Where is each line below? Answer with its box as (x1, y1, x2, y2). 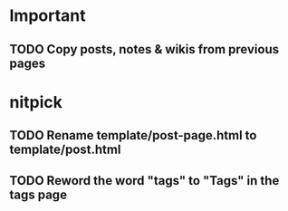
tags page (9, 187, 68, 202)
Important (9, 5, 86, 26)
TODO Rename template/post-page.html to (9, 128, 257, 143)
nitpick (9, 91, 63, 112)
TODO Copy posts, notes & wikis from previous (9, 42, 279, 57)
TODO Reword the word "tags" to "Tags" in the (9, 173, 280, 188)
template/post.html (9, 142, 121, 158)
